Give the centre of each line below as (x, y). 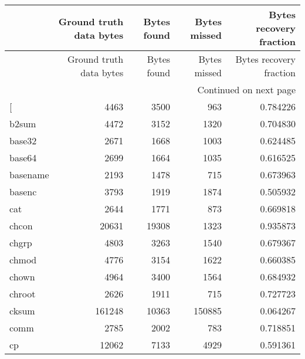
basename (29, 175)
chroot (23, 294)
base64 (23, 158)
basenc (23, 192)
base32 (23, 140)
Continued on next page (246, 89)
